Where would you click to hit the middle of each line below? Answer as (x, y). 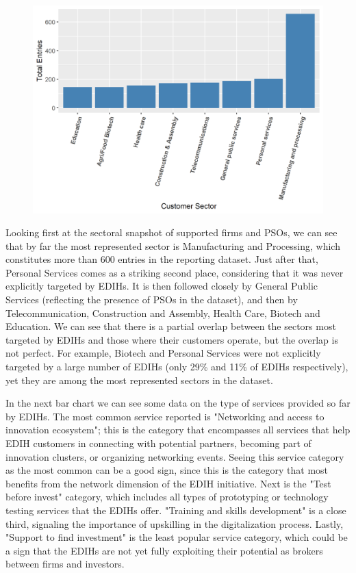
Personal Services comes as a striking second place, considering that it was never (175, 272)
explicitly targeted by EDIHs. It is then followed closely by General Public (162, 286)
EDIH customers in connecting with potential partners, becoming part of (158, 443)
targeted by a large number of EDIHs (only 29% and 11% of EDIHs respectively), (177, 367)
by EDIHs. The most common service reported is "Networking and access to (165, 416)
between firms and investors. (65, 564)
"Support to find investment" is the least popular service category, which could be (177, 537)
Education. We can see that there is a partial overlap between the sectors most (171, 326)
